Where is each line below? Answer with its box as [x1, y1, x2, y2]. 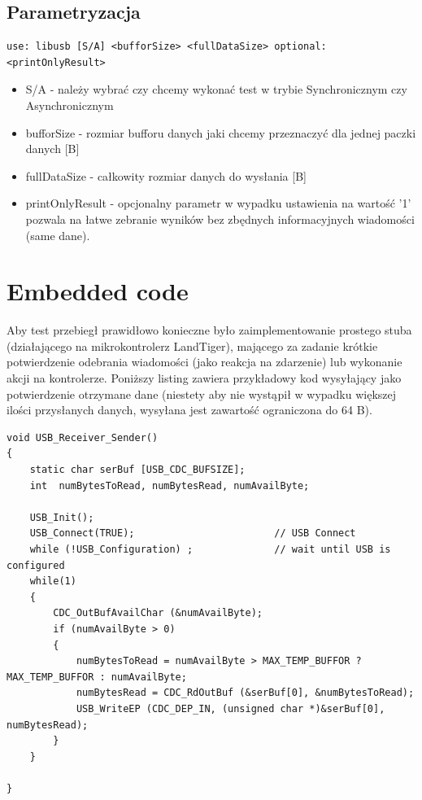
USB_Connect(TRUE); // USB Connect [29, 527, 356, 540]
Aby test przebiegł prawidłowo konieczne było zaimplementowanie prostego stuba [7, 321, 412, 339]
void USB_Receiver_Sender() [7, 431, 159, 444]
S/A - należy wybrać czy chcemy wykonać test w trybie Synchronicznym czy [25, 81, 407, 98]
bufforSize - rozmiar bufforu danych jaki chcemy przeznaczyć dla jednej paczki [25, 124, 416, 141]
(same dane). [25, 226, 90, 243]
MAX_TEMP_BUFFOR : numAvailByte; [7, 671, 187, 683]
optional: [274, 41, 327, 53]
